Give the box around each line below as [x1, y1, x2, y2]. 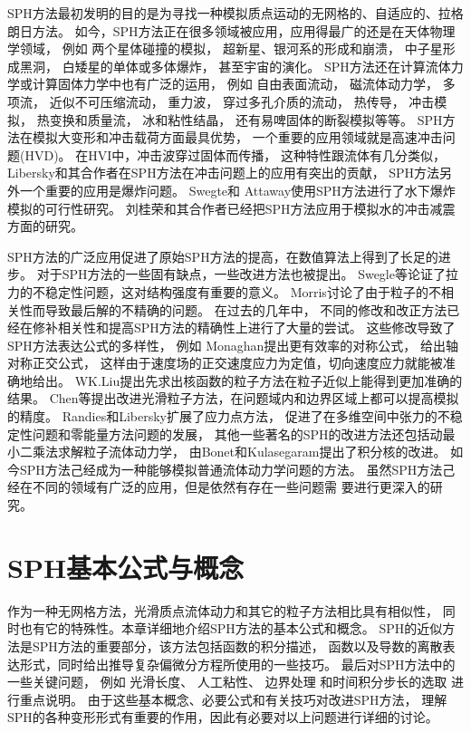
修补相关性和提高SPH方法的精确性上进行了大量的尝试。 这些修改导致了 [32, 318, 456, 337]
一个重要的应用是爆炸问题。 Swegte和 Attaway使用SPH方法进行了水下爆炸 [19, 180, 456, 199]
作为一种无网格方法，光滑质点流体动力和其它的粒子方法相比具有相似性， [7, 601, 438, 620]
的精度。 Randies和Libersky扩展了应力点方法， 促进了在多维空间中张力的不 [7, 407, 450, 426]
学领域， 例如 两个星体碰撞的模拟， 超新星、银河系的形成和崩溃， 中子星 [7, 39, 443, 58]
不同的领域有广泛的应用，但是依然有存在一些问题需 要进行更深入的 [32, 477, 430, 496]
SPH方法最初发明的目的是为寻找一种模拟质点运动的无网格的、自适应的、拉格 [7, 4, 464, 22]
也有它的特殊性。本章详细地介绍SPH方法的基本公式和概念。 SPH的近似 [19, 619, 443, 638]
